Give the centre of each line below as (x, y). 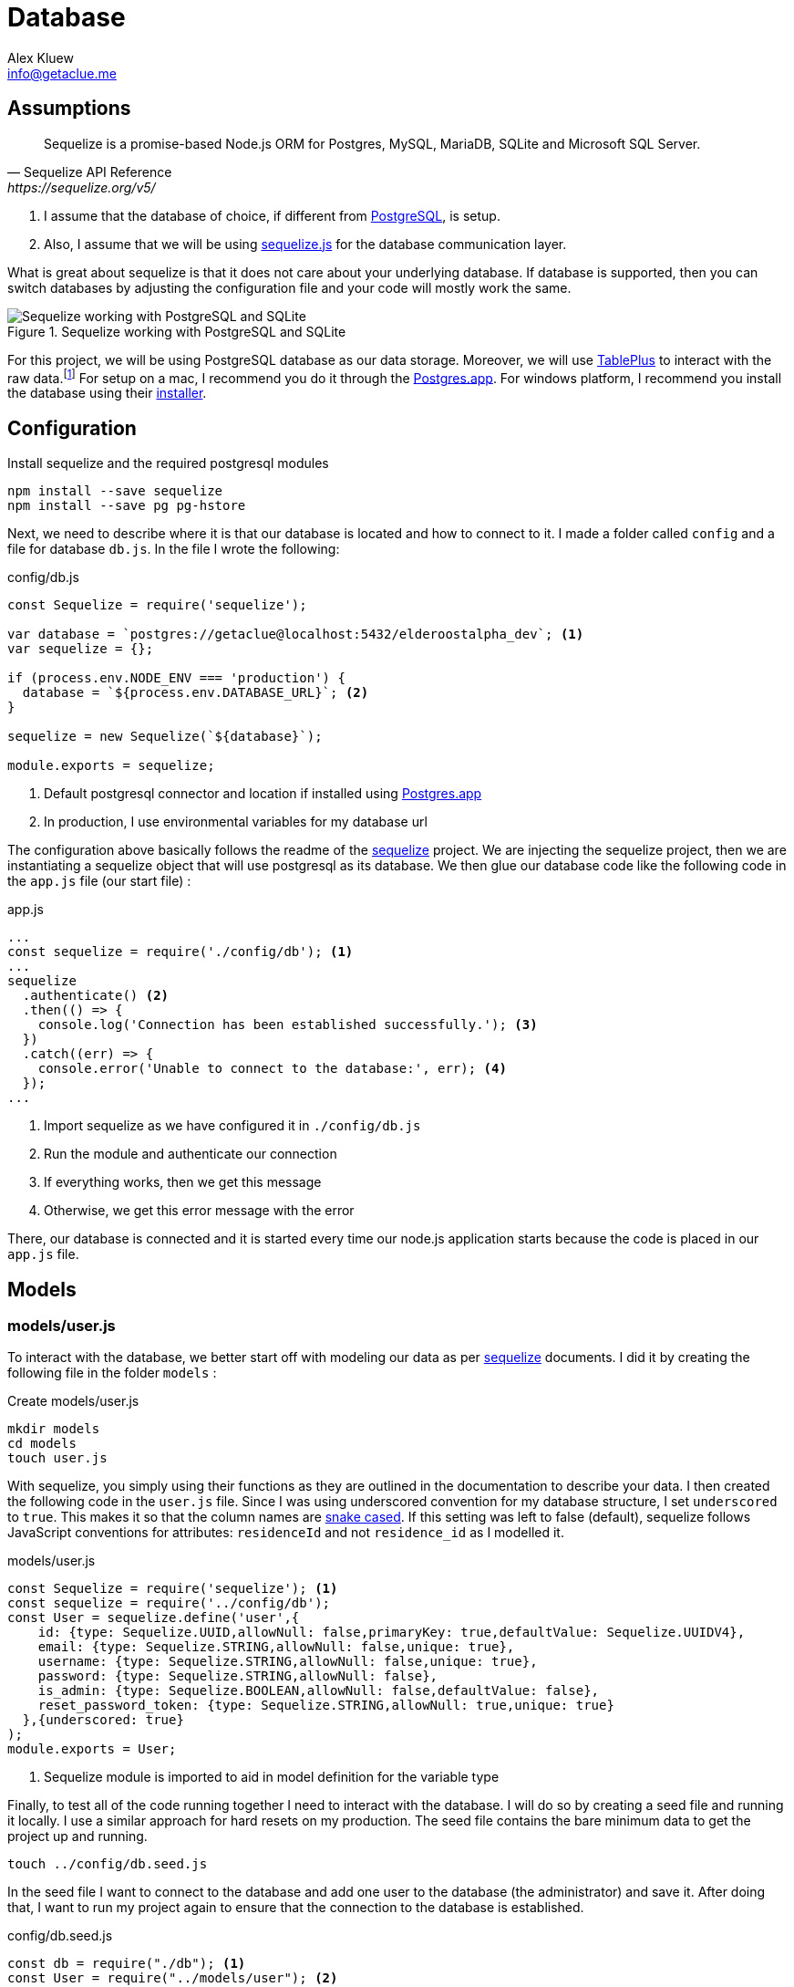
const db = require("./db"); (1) (127, 1964)
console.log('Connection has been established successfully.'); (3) (288, 1025)
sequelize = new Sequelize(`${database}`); (165, 737)
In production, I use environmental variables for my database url (236, 822)
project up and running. (77, 1836)
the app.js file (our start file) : (99, 881)
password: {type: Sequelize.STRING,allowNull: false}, (238, 1676)
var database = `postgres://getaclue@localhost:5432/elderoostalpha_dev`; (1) (296, 635)
